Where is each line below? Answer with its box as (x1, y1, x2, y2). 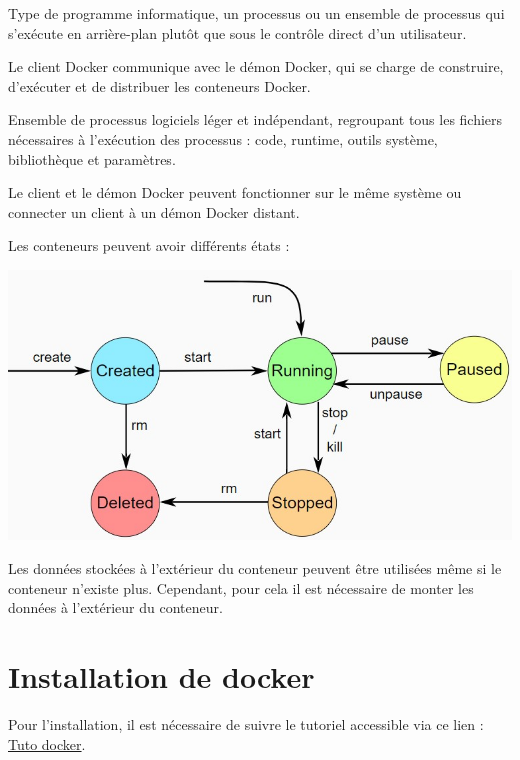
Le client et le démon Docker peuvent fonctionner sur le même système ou (8, 182, 462, 203)
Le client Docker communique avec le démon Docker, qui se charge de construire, (8, 56, 504, 77)
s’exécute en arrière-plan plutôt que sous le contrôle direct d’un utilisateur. (8, 22, 467, 43)
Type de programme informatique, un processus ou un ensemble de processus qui (8, 3, 505, 23)
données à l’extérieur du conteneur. (8, 597, 223, 618)
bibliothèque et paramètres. (8, 148, 176, 169)
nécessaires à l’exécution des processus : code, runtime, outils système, (8, 128, 438, 149)
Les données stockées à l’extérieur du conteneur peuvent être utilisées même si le (8, 558, 502, 579)
